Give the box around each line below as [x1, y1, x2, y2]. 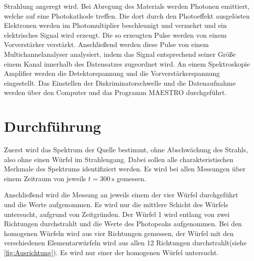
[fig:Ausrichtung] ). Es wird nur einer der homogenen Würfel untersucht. [4, 247, 219, 257]
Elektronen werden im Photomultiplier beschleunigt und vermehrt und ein [4, 20, 227, 30]
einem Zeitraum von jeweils [4, 173, 86, 183]
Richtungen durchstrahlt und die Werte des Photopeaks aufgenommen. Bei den [4, 218, 242, 229]
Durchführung [4, 116, 101, 136]
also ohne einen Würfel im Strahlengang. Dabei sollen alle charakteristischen [4, 154, 234, 164]
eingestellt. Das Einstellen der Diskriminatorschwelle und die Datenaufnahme [4, 77, 236, 88]
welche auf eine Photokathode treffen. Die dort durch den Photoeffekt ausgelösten [4, 10, 250, 21]
